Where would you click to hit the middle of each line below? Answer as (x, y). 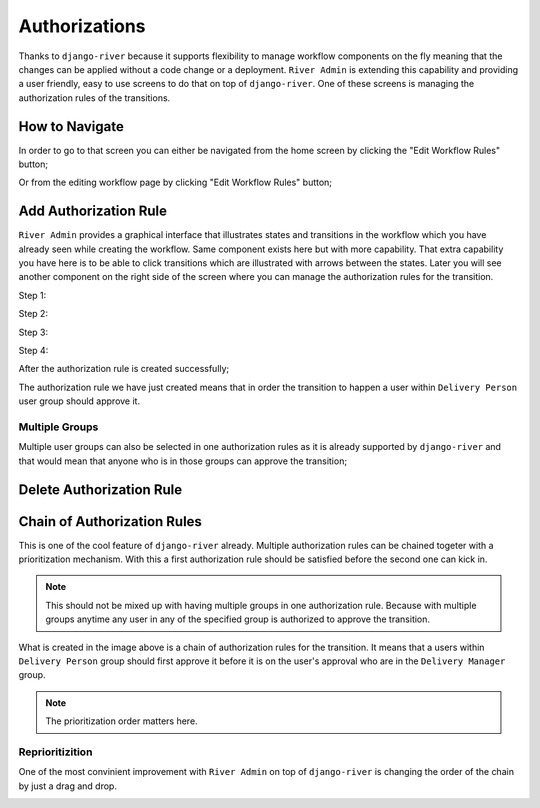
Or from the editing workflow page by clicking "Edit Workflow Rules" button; (175, 182)
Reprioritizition (55, 752)
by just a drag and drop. (67, 786)
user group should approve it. (79, 401)
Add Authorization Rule (93, 211)
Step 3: (33, 332)
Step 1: (32, 295)
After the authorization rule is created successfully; (124, 369)
